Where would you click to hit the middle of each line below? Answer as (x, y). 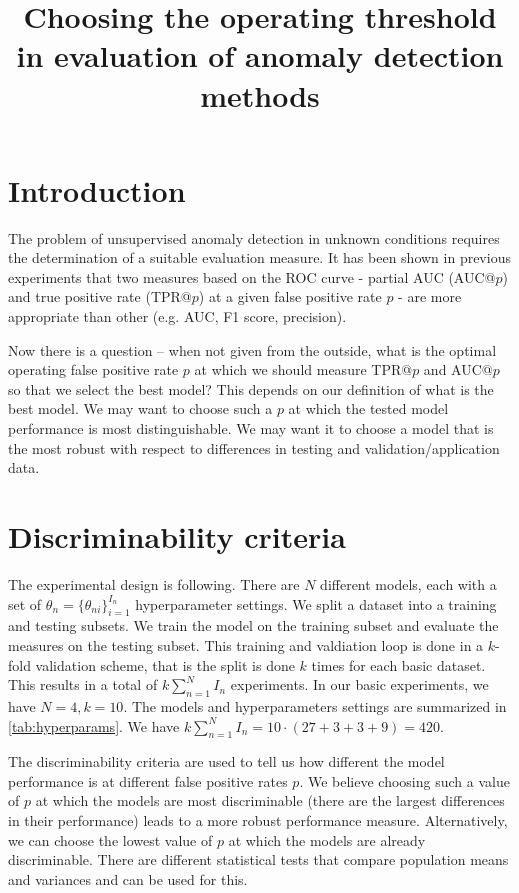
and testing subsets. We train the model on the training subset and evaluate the (253, 625)
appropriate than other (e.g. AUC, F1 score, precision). (177, 316)
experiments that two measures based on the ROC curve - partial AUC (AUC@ (252, 276)
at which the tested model (368, 408)
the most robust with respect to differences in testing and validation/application (254, 447)
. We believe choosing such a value (404, 780)
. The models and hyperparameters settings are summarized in (315, 705)
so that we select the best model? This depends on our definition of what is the (251, 388)
